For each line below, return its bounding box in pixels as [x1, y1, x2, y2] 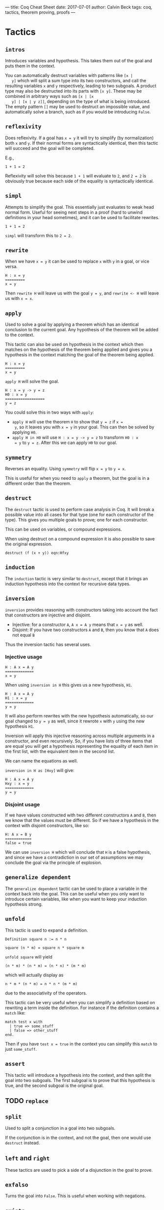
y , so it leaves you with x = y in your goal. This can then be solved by [14, 424, 154, 430]
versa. [5, 264, 18, 270]
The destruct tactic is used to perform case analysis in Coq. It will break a [5, 506, 154, 512]
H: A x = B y [5, 832, 32, 837]
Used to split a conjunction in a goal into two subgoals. [5, 1125, 116, 1131]
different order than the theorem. [5, 480, 71, 487]
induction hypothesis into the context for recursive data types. [5, 581, 131, 587]
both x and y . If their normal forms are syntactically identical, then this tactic [5, 140, 158, 146]
